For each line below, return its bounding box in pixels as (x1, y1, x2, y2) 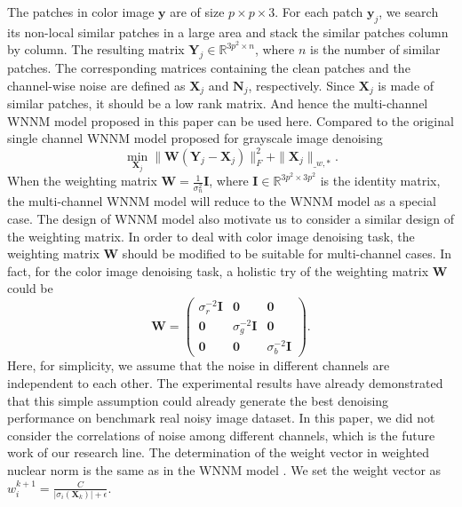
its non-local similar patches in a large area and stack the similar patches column (7, 22, 449, 41)
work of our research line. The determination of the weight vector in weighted (7, 443, 430, 462)
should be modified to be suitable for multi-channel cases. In (122, 244, 452, 263)
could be (7, 279, 53, 297)
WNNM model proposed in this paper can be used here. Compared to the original (7, 111, 454, 130)
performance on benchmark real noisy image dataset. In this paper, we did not (7, 408, 435, 427)
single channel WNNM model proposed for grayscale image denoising (7, 129, 383, 147)
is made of (378, 75, 434, 94)
